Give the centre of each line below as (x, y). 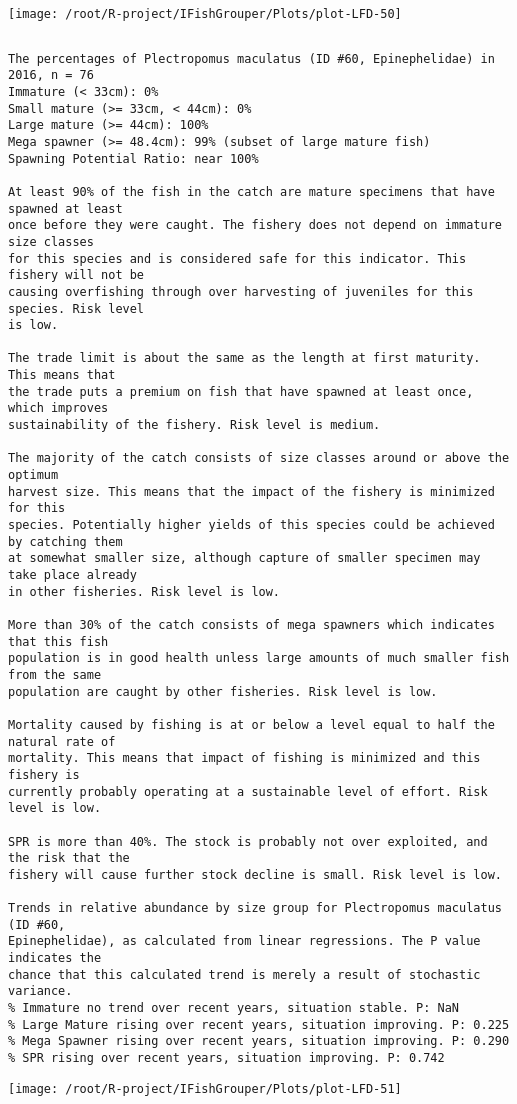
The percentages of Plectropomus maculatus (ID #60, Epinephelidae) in (251, 58)
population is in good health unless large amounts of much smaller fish (259, 658)
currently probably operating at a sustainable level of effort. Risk (248, 791)
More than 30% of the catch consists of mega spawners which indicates (251, 624)
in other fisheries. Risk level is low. (144, 591)
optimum (33, 475)
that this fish (58, 641)
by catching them (65, 541)
